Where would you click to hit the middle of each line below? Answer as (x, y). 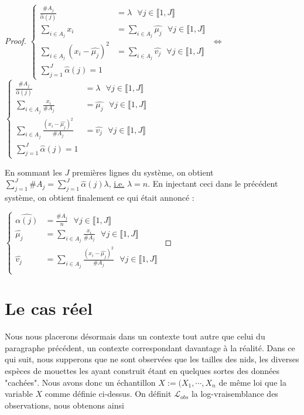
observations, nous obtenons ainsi (64, 405)
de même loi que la (252, 382)
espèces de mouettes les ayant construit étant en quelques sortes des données (142, 370)
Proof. (16, 40)
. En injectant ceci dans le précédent (213, 184)
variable (19, 394)
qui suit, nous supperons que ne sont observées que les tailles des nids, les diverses (152, 359)
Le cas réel (49, 308)
